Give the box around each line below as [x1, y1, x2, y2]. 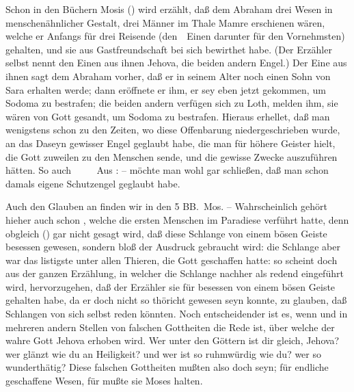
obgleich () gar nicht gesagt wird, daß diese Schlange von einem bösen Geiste [5, 226, 327, 240]
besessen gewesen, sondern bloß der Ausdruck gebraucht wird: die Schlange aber [5, 239, 340, 254]
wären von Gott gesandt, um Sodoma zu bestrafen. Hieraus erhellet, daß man [5, 109, 330, 123]
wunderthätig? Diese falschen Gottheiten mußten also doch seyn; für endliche [5, 360, 329, 374]
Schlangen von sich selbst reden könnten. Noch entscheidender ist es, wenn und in [5, 306, 348, 321]
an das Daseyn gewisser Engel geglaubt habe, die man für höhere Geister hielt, [5, 135, 336, 150]
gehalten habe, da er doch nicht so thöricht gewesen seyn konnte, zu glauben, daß [5, 293, 347, 307]
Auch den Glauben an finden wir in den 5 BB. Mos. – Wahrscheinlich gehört [5, 199, 327, 213]
